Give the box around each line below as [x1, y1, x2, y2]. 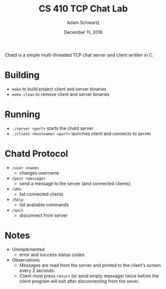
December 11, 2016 [64, 29, 103, 35]
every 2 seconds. [19, 268, 55, 274]
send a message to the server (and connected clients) [19, 180, 131, 186]
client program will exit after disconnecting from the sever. [19, 278, 140, 284]
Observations [11, 257, 40, 263]
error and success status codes [19, 252, 85, 258]
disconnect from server [19, 212, 68, 218]
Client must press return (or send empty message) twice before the [19, 273, 159, 279]
